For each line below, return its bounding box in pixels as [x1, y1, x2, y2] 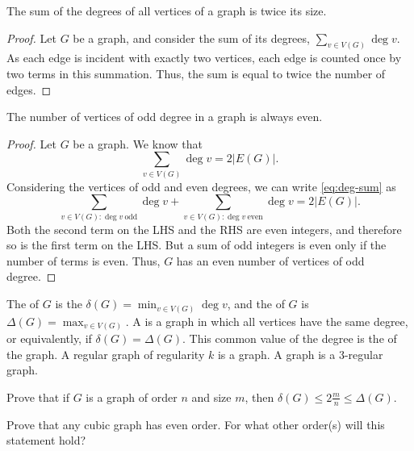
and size [191, 388, 232, 405]
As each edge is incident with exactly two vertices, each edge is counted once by [6, 49, 402, 66]
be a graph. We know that [73, 135, 203, 152]
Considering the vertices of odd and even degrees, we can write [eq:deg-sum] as [6, 177, 396, 194]
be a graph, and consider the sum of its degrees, [73, 29, 310, 46]
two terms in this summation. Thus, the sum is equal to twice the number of [6, 65, 386, 82]
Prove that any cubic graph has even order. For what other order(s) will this [6, 416, 385, 432]
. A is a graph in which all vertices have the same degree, [125, 312, 408, 329]
